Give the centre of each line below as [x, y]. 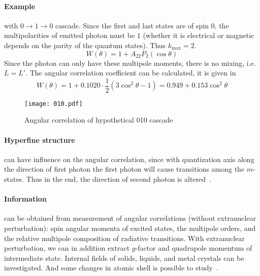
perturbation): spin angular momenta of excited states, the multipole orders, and [130, 228]
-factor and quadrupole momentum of [194, 248]
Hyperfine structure [40, 140]
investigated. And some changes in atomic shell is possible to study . [111, 268]
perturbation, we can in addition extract [67, 248]
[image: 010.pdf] [54, 104]
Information [25, 199]
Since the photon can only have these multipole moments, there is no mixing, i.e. [130, 63]
